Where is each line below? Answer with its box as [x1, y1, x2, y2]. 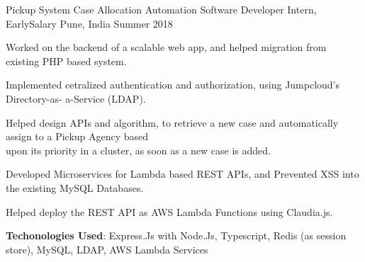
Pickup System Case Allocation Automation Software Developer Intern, [6, 2, 317, 16]
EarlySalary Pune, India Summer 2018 [6, 16, 173, 30]
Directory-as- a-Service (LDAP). [6, 91, 146, 106]
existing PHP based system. [6, 53, 127, 68]
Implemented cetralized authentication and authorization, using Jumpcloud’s [6, 77, 340, 92]
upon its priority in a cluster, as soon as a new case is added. [6, 142, 271, 157]
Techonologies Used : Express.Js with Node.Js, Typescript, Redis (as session [6, 228, 347, 243]
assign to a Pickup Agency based [6, 129, 149, 144]
